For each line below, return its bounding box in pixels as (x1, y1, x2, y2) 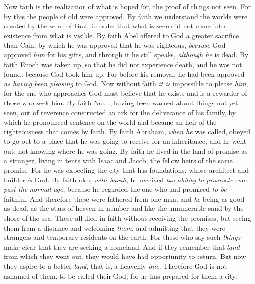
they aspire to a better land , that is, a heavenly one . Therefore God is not (4, 261, 227, 271)
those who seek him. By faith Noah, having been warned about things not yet (4, 97, 238, 107)
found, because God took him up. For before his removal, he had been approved (4, 69, 245, 79)
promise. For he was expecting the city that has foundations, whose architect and (4, 165, 249, 175)
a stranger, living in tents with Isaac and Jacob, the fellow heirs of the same (4, 155, 233, 165)
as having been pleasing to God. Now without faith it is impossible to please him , (4, 78, 248, 88)
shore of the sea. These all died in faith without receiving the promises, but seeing (4, 213, 251, 223)
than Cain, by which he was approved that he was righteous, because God (4, 40, 226, 50)
